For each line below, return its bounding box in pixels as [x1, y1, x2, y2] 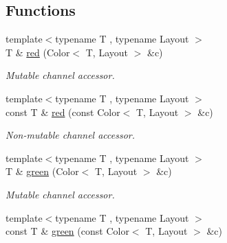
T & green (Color [6, 164, 79, 178]
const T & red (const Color [6, 104, 120, 119]
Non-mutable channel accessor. [6, 128, 136, 142]
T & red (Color [6, 45, 70, 59]
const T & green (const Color [6, 224, 129, 238]
